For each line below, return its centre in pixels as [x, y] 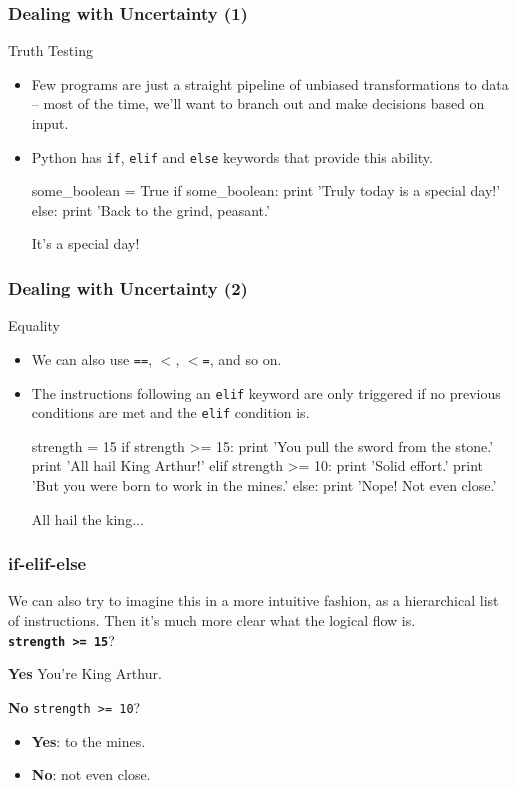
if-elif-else [47, 563]
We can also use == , [92, 358]
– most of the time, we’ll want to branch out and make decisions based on [258, 103]
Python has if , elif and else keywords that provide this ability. [232, 156]
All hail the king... [87, 518]
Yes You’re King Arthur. [85, 673]
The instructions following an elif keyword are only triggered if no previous [266, 392]
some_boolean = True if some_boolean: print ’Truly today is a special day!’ [266, 190]
